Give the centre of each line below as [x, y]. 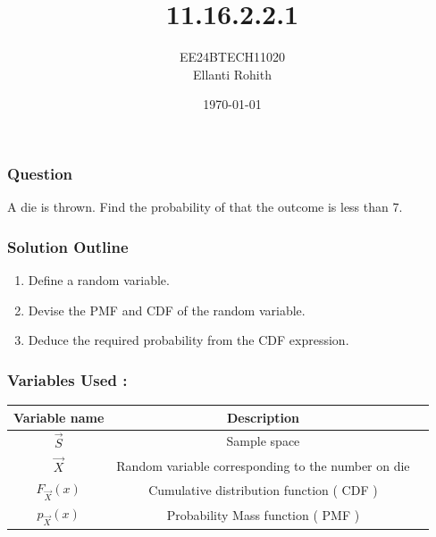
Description [263, 417]
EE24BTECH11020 [232, 57]
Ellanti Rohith [232, 74]
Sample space [263, 441]
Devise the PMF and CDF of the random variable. [167, 310]
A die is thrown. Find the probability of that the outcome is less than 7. [205, 207]
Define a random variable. [99, 280]
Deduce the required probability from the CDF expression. [189, 340]
